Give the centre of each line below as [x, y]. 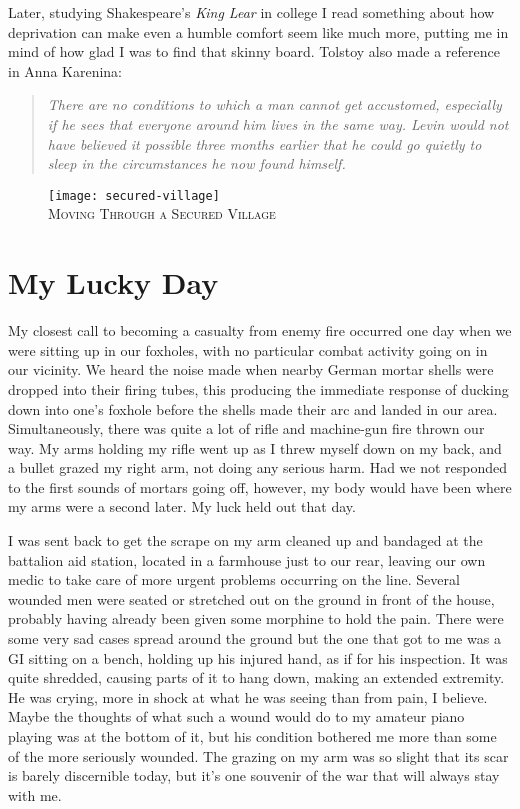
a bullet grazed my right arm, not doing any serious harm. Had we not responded [258, 467]
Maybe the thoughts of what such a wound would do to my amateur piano [236, 716]
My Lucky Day [113, 282]
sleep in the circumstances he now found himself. [196, 163]
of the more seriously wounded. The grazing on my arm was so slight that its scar [258, 755]
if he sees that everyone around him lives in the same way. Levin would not [278, 123]
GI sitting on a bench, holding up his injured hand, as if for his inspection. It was [258, 657]
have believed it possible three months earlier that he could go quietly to [264, 143]
